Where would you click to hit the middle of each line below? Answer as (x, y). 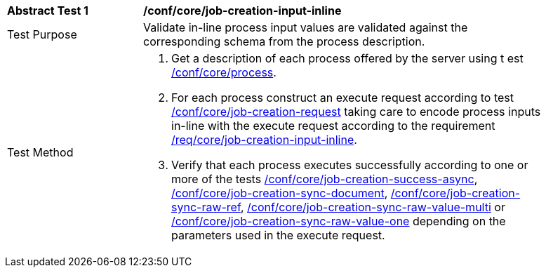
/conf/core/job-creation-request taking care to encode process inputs (356, 112)
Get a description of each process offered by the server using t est (347, 58)
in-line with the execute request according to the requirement (333, 126)
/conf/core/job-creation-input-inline (242, 11)
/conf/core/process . (224, 72)
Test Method (40, 152)
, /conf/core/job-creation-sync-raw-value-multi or (373, 207)
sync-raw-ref (206, 207)
